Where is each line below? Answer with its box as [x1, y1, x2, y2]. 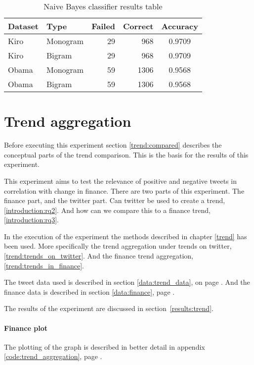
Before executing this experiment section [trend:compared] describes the [4, 140, 222, 150]
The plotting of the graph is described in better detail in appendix [4, 341, 205, 352]
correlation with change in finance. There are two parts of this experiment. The [4, 185, 245, 196]
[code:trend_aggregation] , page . [4, 351, 102, 362]
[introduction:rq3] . [4, 214, 59, 225]
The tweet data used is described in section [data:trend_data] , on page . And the [4, 277, 250, 287]
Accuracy [161, 20, 198, 32]
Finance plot [4, 322, 47, 333]
